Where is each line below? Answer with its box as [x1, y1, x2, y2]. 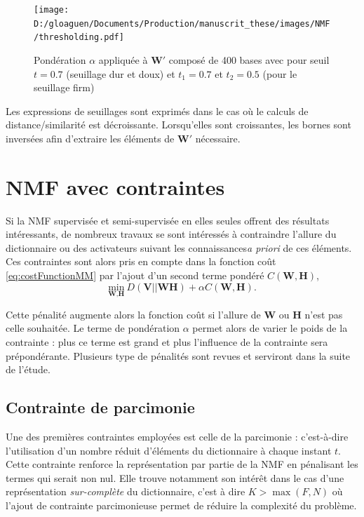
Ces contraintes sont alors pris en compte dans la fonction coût [6, 254, 276, 269]
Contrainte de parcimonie [6, 396, 195, 418]
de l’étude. [6, 362, 50, 377]
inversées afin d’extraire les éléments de [6, 130, 175, 145]
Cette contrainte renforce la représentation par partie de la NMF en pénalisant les [6, 457, 358, 471]
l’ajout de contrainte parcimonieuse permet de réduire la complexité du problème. [6, 497, 357, 512]
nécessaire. [195, 130, 241, 145]
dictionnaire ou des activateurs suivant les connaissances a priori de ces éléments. [6, 240, 352, 255]
